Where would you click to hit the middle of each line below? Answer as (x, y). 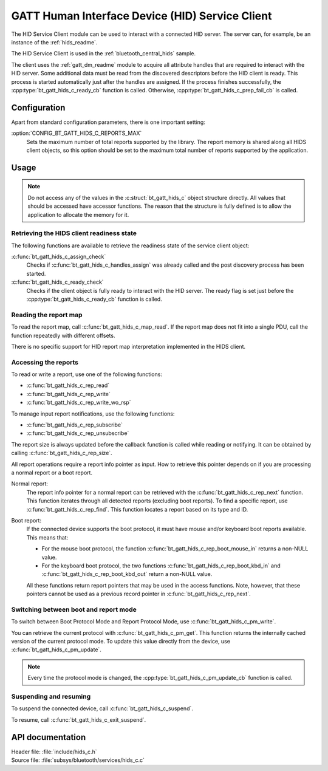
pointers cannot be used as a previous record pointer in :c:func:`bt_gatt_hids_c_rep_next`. (139, 594)
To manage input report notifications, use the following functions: (93, 414)
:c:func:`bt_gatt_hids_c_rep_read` (68, 385)
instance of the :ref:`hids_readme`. (54, 42)
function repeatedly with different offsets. (63, 335)
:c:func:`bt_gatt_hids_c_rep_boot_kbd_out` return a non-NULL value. (127, 574)
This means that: (47, 537)
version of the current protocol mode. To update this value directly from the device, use (121, 641)
